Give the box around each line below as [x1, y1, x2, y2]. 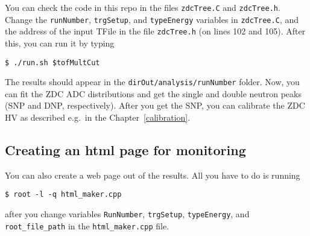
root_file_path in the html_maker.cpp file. [5, 219, 169, 232]
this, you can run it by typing [5, 36, 115, 49]
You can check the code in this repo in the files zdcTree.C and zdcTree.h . [5, 1, 280, 13]
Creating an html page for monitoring [5, 141, 246, 159]
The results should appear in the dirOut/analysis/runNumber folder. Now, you [5, 75, 300, 88]
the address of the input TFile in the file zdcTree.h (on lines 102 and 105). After [5, 25, 306, 37]
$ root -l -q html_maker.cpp [5, 190, 122, 199]
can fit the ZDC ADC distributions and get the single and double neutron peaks [5, 87, 302, 100]
